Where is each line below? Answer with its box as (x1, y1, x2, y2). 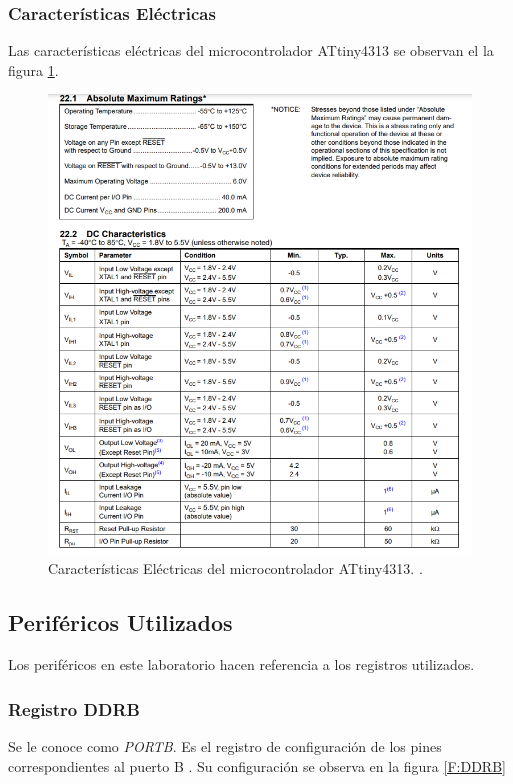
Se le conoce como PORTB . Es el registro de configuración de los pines (8, 736, 442, 757)
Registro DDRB (8, 696, 140, 721)
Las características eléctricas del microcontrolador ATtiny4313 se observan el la (8, 40, 494, 61)
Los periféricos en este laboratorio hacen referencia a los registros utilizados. (8, 654, 475, 675)
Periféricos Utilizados (8, 607, 233, 638)
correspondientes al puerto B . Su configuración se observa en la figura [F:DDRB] (8, 755, 506, 776)
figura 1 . (8, 59, 59, 80)
